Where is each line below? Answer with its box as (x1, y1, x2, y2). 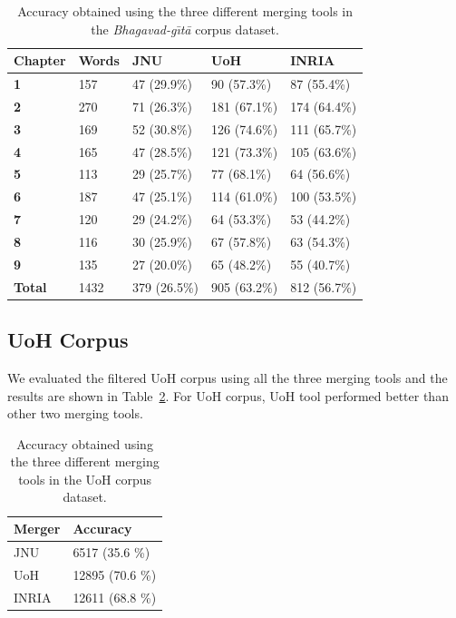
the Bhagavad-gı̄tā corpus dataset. (91, 19, 279, 38)
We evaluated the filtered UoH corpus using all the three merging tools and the (7, 368, 448, 387)
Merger (14, 519, 61, 538)
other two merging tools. (7, 404, 143, 423)
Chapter (14, 51, 66, 70)
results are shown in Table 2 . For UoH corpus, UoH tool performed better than (7, 386, 449, 405)
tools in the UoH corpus (18, 469, 151, 488)
